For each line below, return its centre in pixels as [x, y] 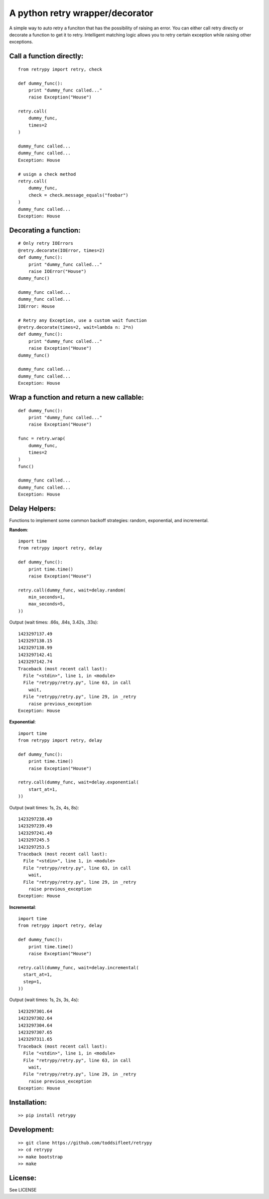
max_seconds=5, [47, 604]
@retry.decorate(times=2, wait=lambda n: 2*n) [76, 327]
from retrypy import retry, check [60, 69]
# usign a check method [47, 174]
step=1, [32, 981]
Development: [32, 1130]
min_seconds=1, [47, 597]
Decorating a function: [45, 230]
